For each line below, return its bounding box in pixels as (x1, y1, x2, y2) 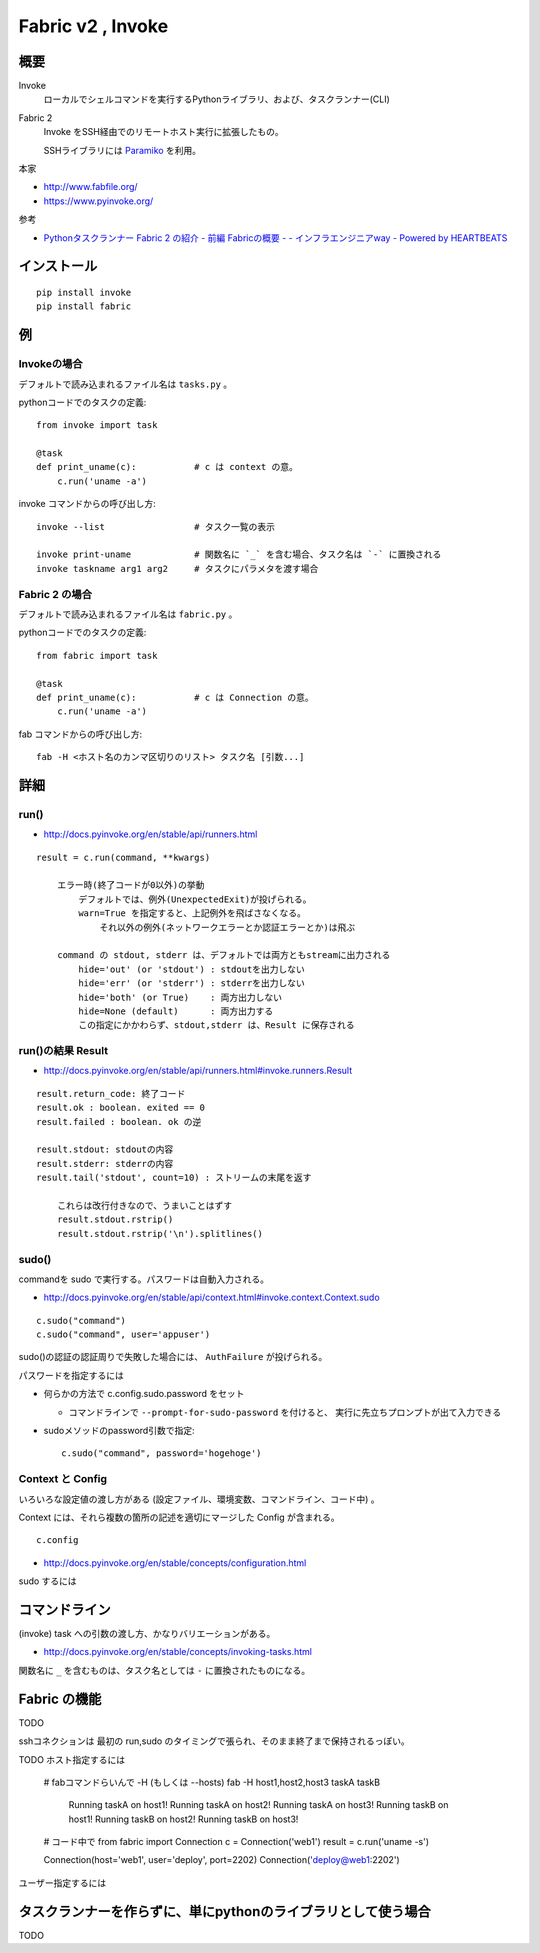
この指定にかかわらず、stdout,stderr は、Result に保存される (78, 1020, 355, 1031)
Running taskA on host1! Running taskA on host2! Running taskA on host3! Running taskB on (68, 1799, 449, 1811)
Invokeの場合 (18, 357, 83, 371)
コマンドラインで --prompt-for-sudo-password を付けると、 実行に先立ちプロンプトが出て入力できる (68, 1406, 502, 1418)
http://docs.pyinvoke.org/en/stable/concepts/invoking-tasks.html (43, 1646, 312, 1658)
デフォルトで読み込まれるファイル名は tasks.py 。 (18, 378, 233, 390)
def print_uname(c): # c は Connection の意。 (36, 691, 314, 703)
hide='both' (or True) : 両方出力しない (78, 991, 283, 1003)
